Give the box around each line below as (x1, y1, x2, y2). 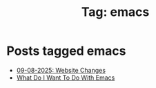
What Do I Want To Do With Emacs (16, 73, 115, 82)
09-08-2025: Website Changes (16, 66, 106, 74)
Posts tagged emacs (6, 43, 126, 59)
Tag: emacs (81, 4, 150, 20)
